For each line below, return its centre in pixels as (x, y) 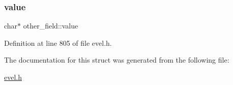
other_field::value (51, 26)
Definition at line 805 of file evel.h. (58, 42)
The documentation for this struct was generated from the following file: (117, 60)
